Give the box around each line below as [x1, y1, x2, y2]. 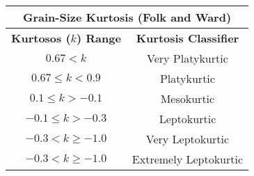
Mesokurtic [160, 90, 215, 106]
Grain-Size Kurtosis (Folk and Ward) [22, 9, 232, 25]
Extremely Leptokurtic [132, 151, 244, 167]
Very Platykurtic [147, 50, 228, 66]
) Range [76, 30, 121, 46]
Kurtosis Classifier [136, 30, 239, 46]
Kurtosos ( [11, 30, 71, 46]
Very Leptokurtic [145, 131, 230, 147]
